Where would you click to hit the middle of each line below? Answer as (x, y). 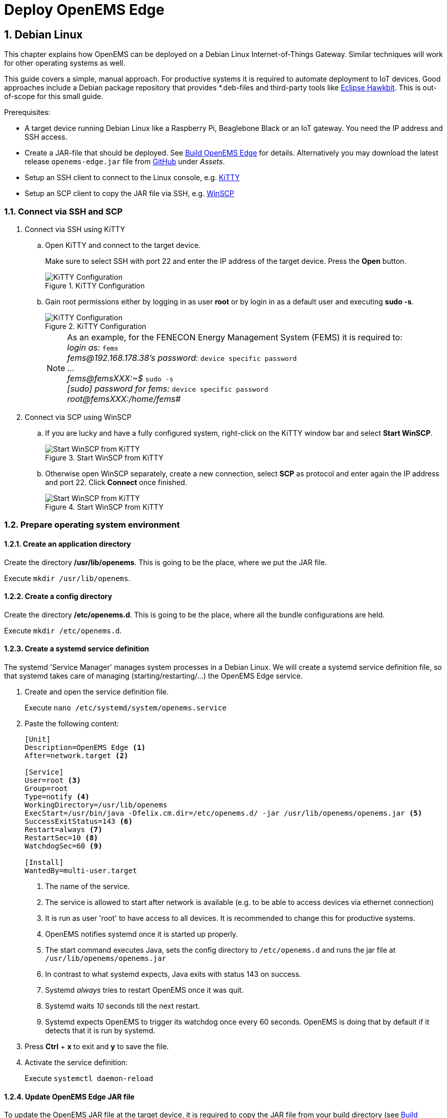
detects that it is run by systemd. (100, 1030)
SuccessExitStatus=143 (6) (79, 821)
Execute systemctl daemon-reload (89, 1078)
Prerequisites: (27, 112)
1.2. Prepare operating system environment (92, 525)
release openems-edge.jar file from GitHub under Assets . (125, 162)
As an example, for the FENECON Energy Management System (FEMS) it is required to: (235, 337)
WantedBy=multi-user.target (81, 870)
